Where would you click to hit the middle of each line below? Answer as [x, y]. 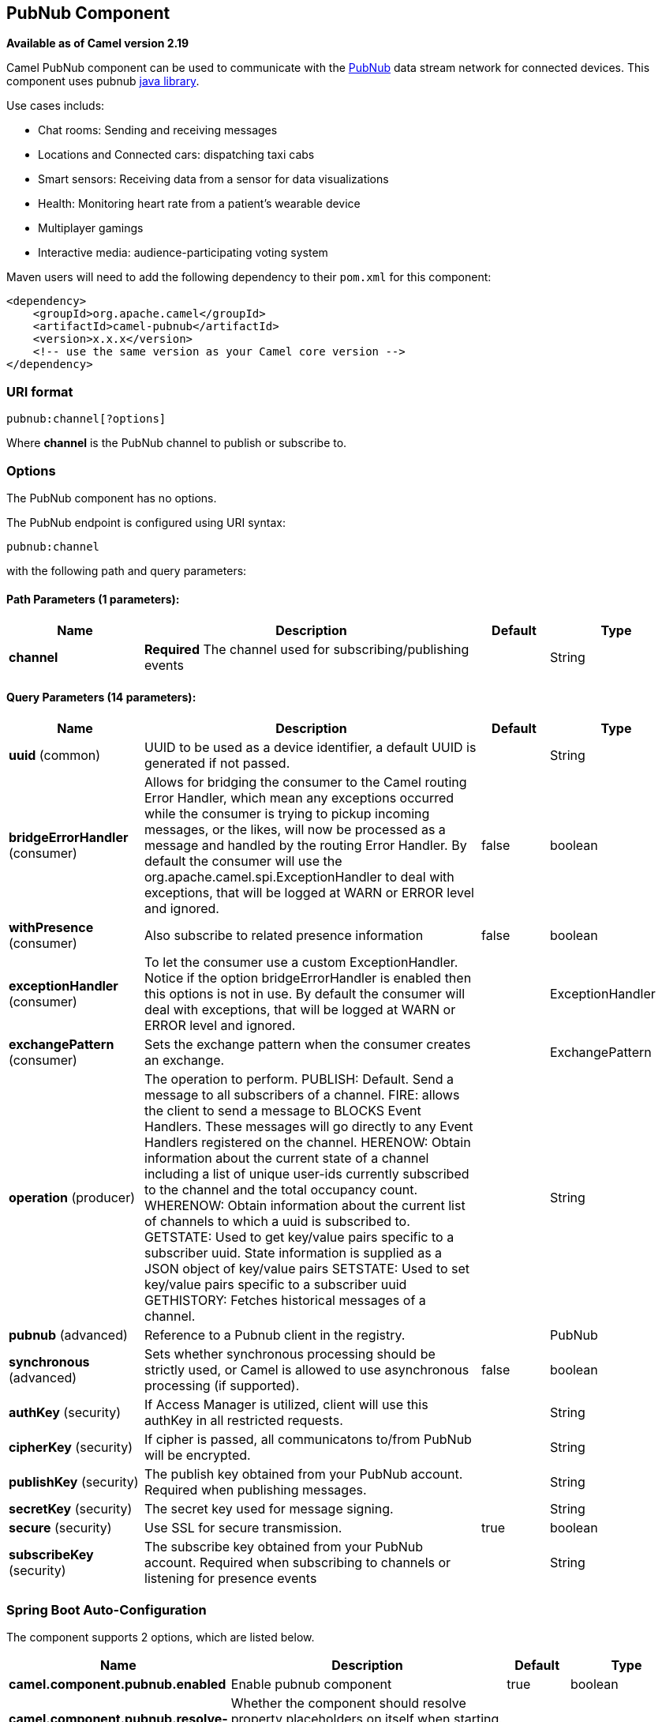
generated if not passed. [217, 763]
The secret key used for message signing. [269, 1509]
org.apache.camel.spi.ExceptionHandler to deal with [299, 877]
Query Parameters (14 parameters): [101, 697]
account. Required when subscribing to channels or [298, 1563]
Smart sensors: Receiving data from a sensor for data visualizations [213, 179]
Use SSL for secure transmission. [243, 1528]
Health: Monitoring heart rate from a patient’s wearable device [199, 204]
